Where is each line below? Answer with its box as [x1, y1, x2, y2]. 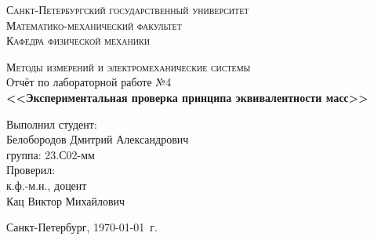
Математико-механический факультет [6, 16, 182, 33]
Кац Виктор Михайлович [6, 192, 125, 209]
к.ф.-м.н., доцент [6, 176, 87, 193]
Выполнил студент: [6, 115, 97, 132]
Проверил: [6, 162, 56, 178]
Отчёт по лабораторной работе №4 [6, 74, 172, 90]
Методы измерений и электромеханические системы [6, 58, 251, 75]
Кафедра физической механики [6, 32, 150, 49]
